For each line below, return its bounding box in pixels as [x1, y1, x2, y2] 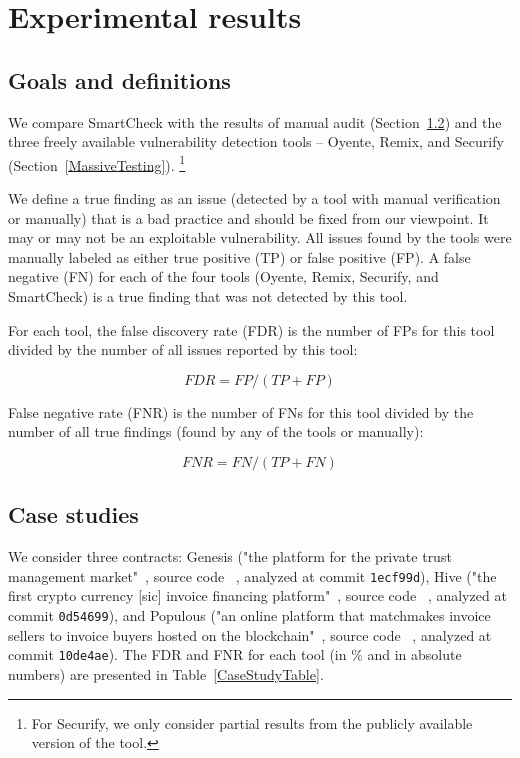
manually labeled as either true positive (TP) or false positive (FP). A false [8, 246, 471, 267]
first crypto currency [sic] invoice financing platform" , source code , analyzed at [8, 585, 507, 606]
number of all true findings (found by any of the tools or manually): [8, 421, 424, 442]
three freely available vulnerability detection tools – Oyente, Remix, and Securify [8, 131, 504, 152]
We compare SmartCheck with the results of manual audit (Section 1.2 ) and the [8, 111, 502, 132]
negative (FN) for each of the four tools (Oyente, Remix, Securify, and [8, 266, 439, 287]
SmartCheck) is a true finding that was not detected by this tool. [8, 285, 408, 306]
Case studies [8, 499, 139, 530]
